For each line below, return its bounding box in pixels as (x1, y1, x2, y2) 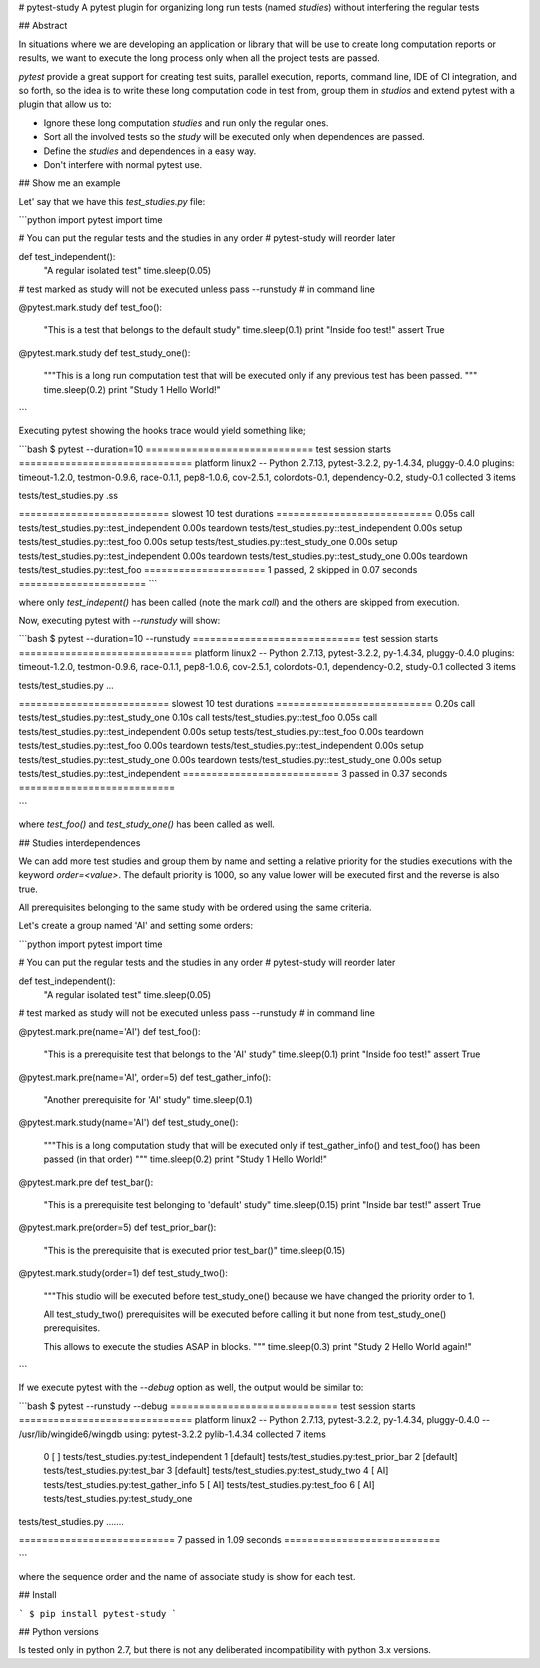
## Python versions (18, 1625, 100, 1637)
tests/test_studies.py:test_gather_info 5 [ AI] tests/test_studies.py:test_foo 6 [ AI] (43, 1478, 375, 1490)
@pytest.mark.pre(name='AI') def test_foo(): (18, 1025, 201, 1037)
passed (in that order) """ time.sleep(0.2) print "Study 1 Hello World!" (43, 1153, 328, 1165)
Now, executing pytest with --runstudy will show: (18, 615, 221, 627)
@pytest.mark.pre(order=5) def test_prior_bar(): (18, 1221, 217, 1234)
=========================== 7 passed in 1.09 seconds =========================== (18, 1533, 441, 1545)
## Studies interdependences (18, 836, 141, 849)
